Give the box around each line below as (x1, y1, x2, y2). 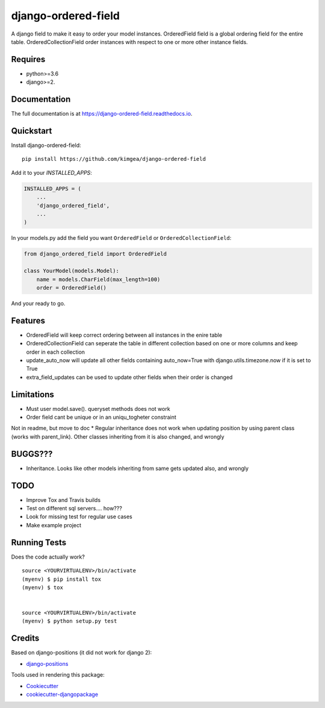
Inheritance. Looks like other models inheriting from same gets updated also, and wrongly (26, 465, 249, 472)
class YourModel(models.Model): (23, 268, 120, 274)
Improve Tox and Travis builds (26, 496, 101, 503)
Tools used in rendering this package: (11, 671, 105, 678)
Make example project (26, 521, 81, 528)
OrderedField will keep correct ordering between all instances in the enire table (26, 331, 223, 339)
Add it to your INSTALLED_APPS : (11, 169, 93, 176)
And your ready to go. (11, 299, 66, 307)
